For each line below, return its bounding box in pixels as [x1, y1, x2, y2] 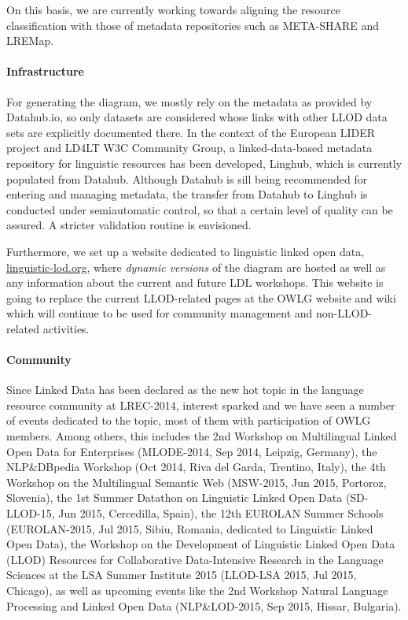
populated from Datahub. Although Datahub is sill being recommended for [6, 170, 368, 187]
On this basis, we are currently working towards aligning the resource [6, 2, 340, 17]
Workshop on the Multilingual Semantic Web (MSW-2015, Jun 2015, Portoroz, [6, 473, 387, 490]
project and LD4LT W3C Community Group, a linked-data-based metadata [6, 139, 373, 156]
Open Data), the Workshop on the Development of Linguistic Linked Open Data [6, 536, 395, 552]
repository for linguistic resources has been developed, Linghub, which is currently [6, 154, 402, 171]
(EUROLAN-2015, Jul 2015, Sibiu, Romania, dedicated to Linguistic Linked [6, 520, 373, 536]
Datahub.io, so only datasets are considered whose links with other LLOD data [6, 109, 388, 125]
